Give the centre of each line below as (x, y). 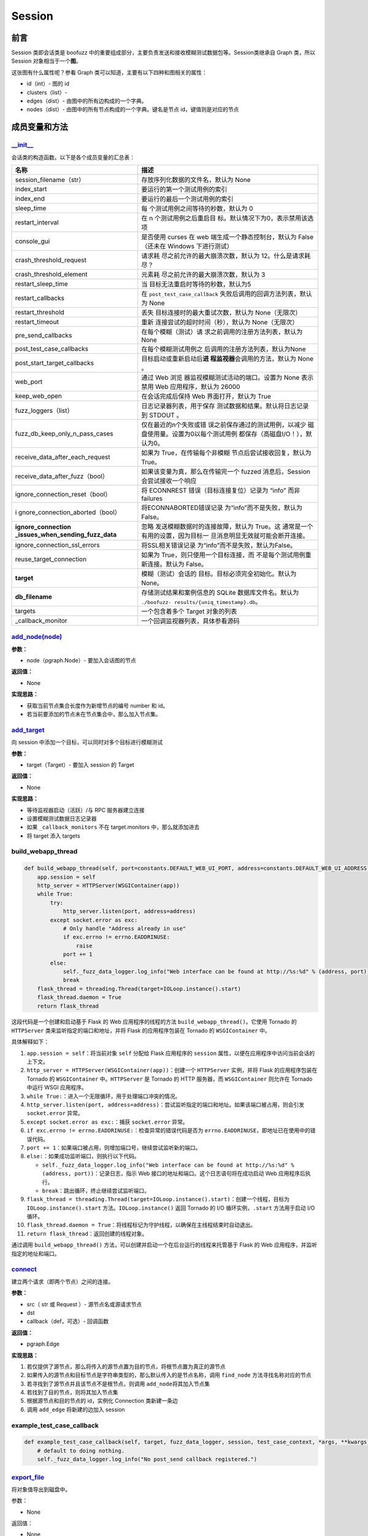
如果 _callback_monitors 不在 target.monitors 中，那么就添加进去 (113, 827)
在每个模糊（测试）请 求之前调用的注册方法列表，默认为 (222, 332)
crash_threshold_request (51, 260)
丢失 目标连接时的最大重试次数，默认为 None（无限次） (221, 312)
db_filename (33, 597)
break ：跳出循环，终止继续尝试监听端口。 (96, 1190)
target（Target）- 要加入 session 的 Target (80, 764)
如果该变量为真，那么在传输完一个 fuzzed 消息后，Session (226, 471)
